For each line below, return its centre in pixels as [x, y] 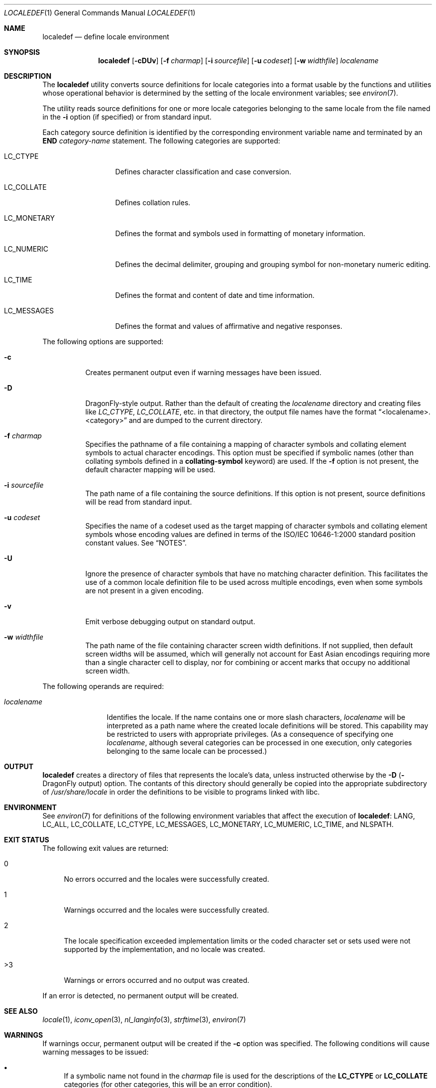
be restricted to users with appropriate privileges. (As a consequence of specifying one [250, 734]
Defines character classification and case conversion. [203, 172]
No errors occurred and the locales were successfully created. [166, 879]
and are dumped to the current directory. [196, 420]
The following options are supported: [103, 341]
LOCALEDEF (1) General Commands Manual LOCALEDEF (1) [100, 13]
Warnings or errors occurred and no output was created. [157, 980]
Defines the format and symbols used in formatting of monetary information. [240, 233]
